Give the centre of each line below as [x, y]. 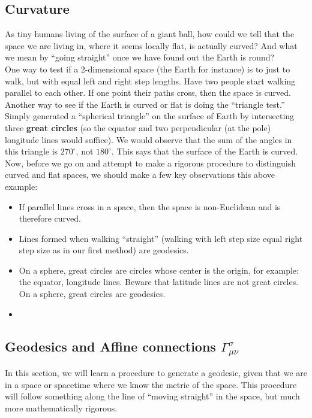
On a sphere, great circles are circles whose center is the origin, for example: [159, 270]
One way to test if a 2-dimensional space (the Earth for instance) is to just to [148, 69]
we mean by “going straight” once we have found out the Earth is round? [140, 57]
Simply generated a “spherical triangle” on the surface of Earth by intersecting [150, 116]
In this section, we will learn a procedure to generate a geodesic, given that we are [156, 373]
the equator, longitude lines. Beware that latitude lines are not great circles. [159, 282]
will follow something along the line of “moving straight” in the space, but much [152, 396]
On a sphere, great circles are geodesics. [92, 294]
